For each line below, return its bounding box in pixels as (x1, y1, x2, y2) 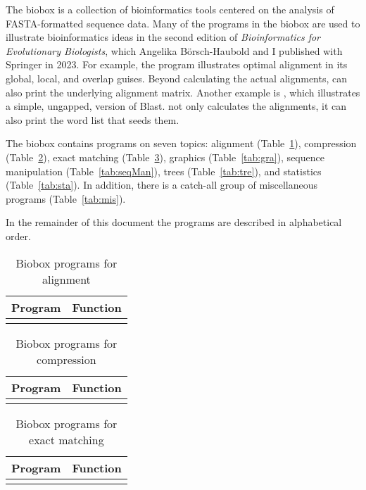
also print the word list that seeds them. (6, 112, 179, 127)
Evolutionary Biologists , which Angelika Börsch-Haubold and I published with (6, 43, 343, 58)
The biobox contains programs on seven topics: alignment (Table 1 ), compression (6, 136, 357, 151)
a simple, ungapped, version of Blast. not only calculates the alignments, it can (6, 99, 347, 113)
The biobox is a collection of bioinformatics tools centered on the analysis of (6, 2, 334, 16)
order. (6, 228, 31, 243)
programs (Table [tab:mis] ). (6, 191, 126, 206)
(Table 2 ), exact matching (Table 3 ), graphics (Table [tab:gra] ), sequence (6, 149, 324, 164)
